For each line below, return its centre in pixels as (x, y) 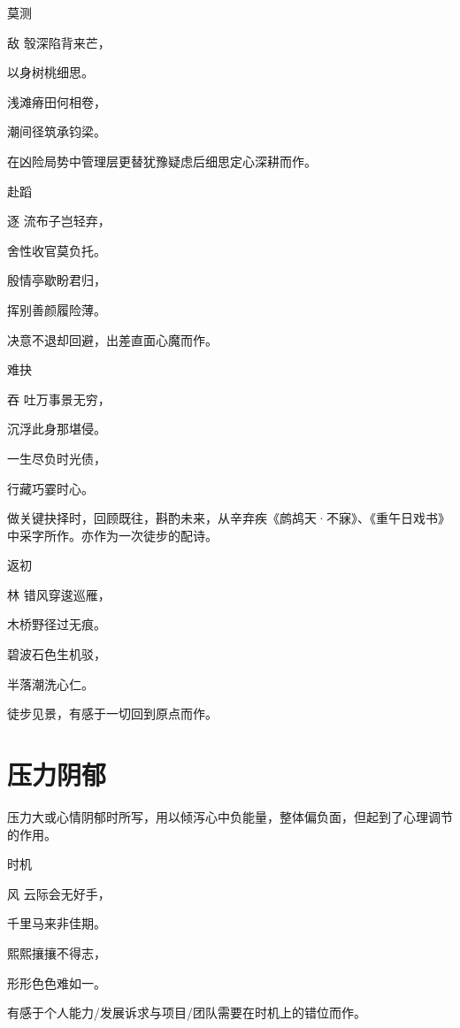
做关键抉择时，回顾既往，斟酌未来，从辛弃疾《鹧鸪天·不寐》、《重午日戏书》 (229, 518)
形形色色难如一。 (57, 982)
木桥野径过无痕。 (57, 624)
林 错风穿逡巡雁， (59, 594)
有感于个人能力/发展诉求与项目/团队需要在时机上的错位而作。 (187, 1013)
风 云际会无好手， (59, 893)
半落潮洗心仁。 (50, 683)
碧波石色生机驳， (57, 654)
